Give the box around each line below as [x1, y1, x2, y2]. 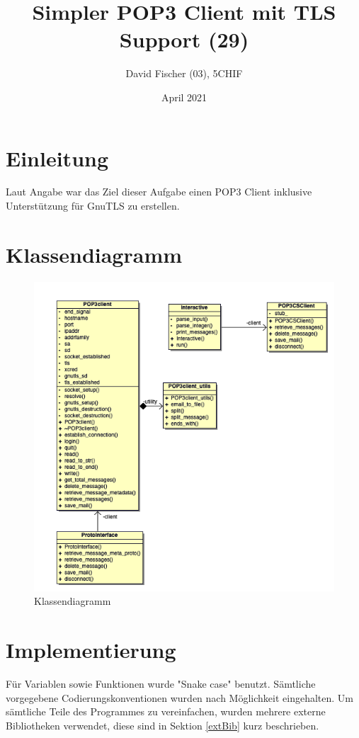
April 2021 [161, 89, 207, 104]
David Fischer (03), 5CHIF [125, 66, 243, 81]
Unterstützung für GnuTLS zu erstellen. [6, 198, 180, 213]
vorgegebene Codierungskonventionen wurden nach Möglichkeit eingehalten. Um [6, 690, 353, 705]
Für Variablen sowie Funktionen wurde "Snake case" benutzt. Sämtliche [6, 676, 316, 691]
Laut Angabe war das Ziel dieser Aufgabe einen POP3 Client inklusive [6, 184, 312, 199]
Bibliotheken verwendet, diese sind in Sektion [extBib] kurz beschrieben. [6, 717, 319, 732]
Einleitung [6, 143, 109, 172]
